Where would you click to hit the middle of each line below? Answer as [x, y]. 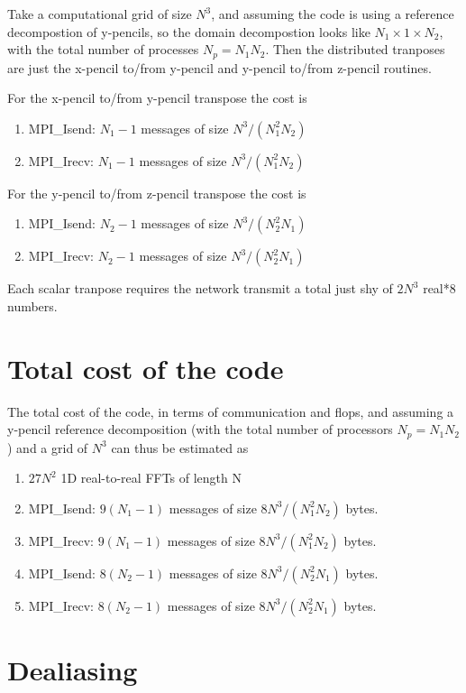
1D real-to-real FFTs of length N [151, 478]
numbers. [32, 306]
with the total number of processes [103, 49]
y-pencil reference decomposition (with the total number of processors [200, 429]
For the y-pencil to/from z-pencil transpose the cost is [157, 193]
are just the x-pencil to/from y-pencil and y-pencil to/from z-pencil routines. [219, 67]
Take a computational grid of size [100, 14]
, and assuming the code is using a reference [333, 14]
